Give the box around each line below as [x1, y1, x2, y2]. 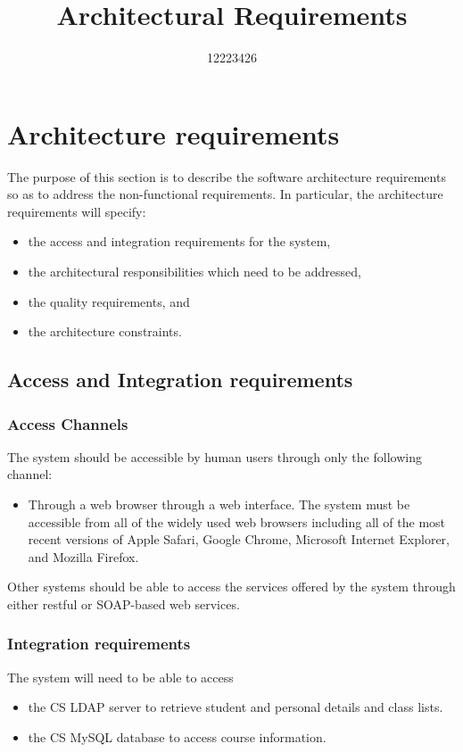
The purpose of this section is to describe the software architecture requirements [7, 167, 446, 186]
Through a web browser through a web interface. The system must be [28, 495, 410, 513]
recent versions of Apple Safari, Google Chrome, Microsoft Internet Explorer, [28, 530, 450, 549]
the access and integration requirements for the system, [28, 232, 331, 251]
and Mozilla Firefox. [28, 547, 139, 566]
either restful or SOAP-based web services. [7, 594, 240, 613]
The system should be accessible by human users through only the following [7, 447, 422, 466]
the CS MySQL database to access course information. [28, 727, 327, 746]
